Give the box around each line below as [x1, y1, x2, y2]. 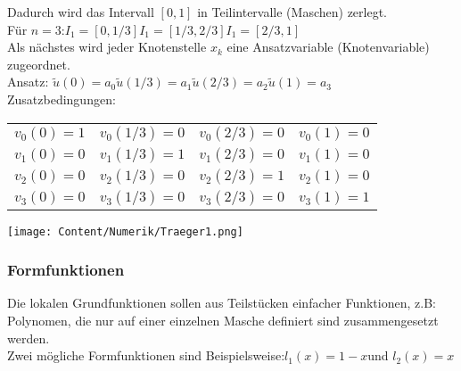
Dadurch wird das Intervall [7, 3, 154, 21]
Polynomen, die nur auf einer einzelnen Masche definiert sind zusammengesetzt [7, 311, 439, 330]
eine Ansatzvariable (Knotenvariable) [226, 37, 430, 56]
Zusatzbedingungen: [7, 89, 116, 108]
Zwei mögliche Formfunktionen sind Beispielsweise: [7, 346, 285, 365]
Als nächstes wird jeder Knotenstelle [7, 37, 207, 56]
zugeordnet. [7, 54, 70, 73]
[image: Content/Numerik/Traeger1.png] [7, 225, 243, 238]
